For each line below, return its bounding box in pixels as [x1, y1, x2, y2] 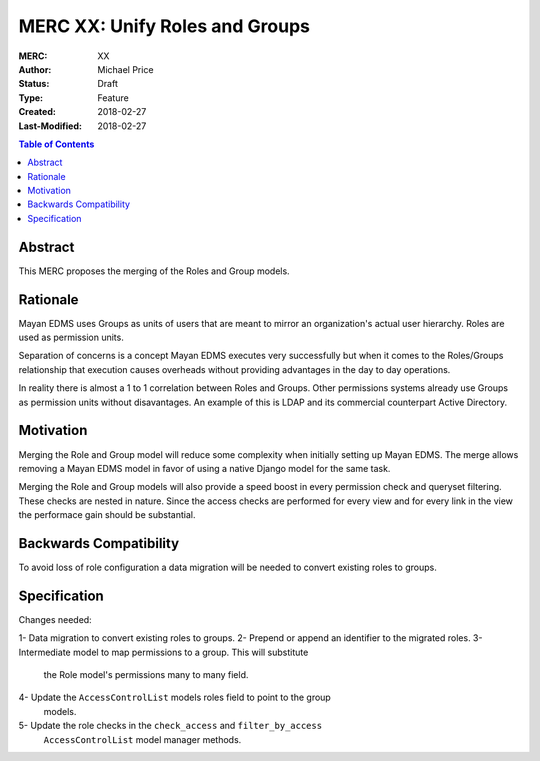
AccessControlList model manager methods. [43, 733, 242, 745]
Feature [97, 91, 129, 104]
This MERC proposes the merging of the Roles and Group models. [18, 265, 290, 277]
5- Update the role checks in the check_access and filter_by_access [18, 720, 323, 732]
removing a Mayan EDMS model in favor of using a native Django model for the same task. [18, 462, 391, 474]
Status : [18, 78, 50, 90]
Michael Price [97, 63, 154, 75]
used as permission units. [18, 331, 124, 344]
